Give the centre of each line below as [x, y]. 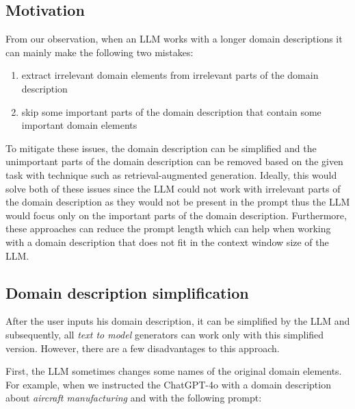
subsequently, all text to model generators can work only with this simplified [165, 334]
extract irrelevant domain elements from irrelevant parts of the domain [170, 75]
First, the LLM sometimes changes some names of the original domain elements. [174, 371]
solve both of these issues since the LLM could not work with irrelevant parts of [173, 188]
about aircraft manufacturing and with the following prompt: [134, 398]
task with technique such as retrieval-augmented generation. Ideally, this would [171, 174]
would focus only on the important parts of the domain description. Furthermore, [176, 215]
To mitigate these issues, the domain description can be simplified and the [161, 148]
